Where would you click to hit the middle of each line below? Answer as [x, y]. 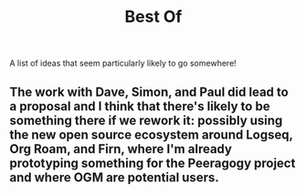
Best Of [153, 17]
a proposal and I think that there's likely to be [140, 106]
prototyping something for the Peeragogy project [152, 163]
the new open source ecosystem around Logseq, [152, 134]
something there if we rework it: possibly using [146, 120]
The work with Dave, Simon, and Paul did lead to [149, 92]
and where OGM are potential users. [114, 177]
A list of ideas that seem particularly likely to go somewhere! [123, 63]
